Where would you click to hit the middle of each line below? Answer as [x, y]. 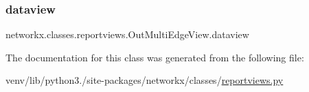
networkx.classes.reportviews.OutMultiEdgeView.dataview [127, 34]
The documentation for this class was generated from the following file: [155, 57]
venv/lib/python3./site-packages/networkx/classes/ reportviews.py [145, 80]
